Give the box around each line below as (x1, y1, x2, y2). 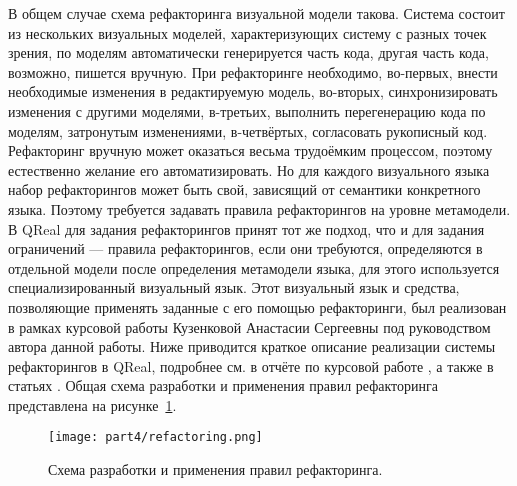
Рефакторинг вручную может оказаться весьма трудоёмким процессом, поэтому (8, 140, 493, 161)
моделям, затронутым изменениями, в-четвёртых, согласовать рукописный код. (8, 120, 488, 141)
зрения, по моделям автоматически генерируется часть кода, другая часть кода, (8, 42, 489, 63)
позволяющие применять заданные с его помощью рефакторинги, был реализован (8, 296, 507, 317)
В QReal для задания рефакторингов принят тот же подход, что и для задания (8, 218, 485, 239)
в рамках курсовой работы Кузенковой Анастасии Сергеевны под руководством (8, 316, 491, 337)
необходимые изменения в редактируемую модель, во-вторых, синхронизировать (8, 81, 498, 102)
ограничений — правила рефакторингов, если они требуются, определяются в (8, 238, 483, 259)
